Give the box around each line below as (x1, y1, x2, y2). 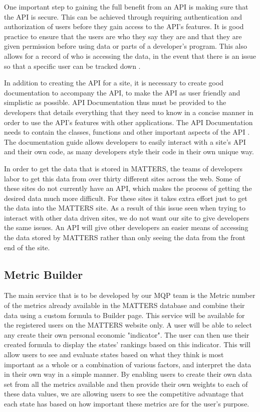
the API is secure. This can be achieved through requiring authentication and (4, 11, 242, 22)
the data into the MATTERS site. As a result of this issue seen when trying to (4, 202, 246, 213)
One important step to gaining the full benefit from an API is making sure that (4, 2, 248, 12)
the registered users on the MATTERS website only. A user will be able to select (4, 320, 252, 330)
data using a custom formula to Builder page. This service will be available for (4, 310, 245, 320)
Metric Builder (4, 266, 83, 282)
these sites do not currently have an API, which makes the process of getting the (4, 183, 252, 193)
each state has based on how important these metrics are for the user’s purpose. (4, 398, 249, 408)
